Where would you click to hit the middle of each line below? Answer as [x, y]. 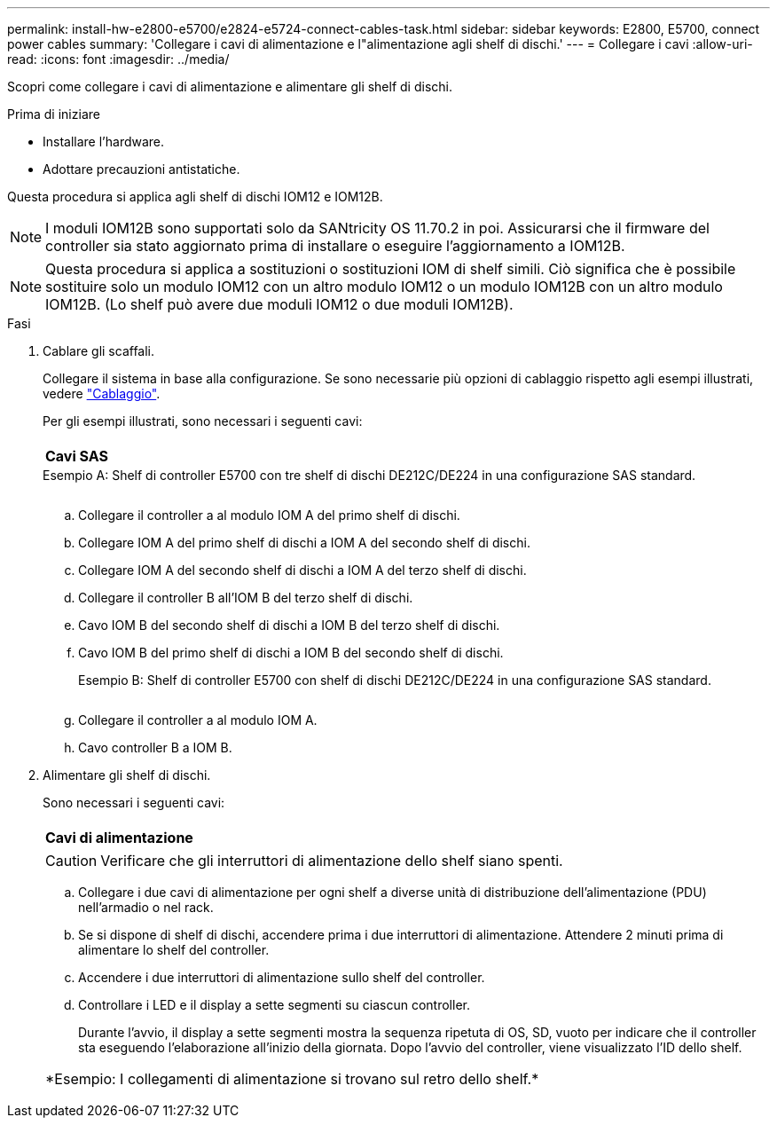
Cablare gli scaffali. [99, 351]
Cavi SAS [77, 456]
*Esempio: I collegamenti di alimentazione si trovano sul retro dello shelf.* [292, 1079]
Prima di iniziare [54, 114]
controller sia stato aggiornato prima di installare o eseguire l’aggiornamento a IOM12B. [335, 246]
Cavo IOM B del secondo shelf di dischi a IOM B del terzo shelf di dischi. [289, 625]
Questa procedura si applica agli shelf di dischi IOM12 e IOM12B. [195, 197]
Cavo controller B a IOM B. [155, 747]
